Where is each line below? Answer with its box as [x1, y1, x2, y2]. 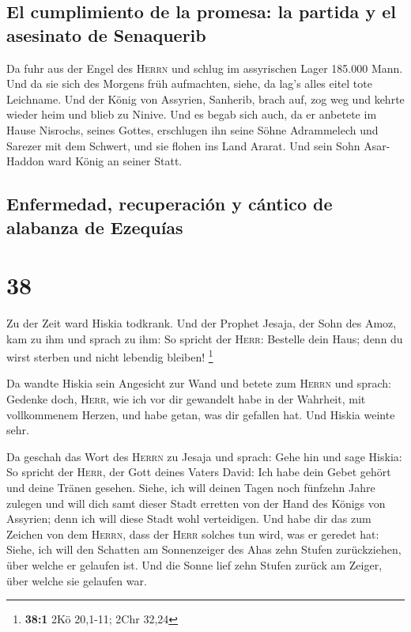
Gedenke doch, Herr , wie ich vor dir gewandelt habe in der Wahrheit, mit [6, 391, 366, 407]
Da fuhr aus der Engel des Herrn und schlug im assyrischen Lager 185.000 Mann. [6, 59, 403, 76]
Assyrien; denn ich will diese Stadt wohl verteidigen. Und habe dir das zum [6, 510, 371, 527]
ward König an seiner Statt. [47, 153, 183, 169]
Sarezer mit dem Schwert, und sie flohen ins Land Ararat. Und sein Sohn [6, 137, 360, 153]
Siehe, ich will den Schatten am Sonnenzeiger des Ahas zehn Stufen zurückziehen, [6, 541, 402, 558]
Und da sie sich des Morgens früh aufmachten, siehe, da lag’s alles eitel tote [6, 75, 372, 92]
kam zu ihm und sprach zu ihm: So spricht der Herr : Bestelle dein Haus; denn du [6, 330, 403, 346]
